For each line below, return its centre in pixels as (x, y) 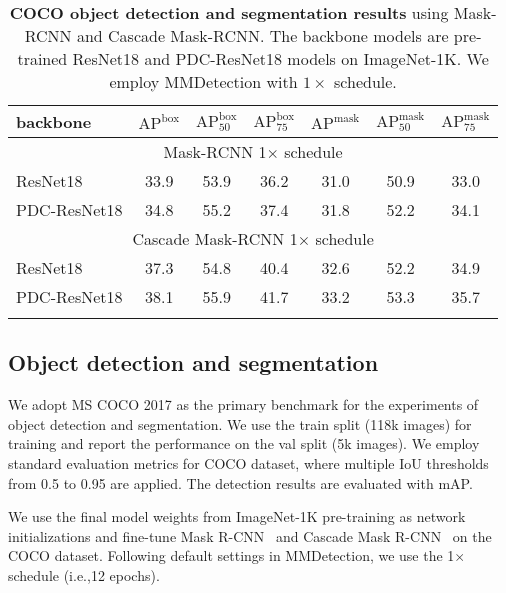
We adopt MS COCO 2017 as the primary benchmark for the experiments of (243, 404)
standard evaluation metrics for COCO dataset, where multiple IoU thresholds (248, 462)
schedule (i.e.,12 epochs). (84, 574)
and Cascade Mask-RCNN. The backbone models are (262, 35)
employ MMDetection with (203, 81)
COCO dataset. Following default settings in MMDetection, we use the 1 (231, 555)
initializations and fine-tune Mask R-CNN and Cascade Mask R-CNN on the (250, 535)
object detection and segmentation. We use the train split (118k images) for (240, 423)
